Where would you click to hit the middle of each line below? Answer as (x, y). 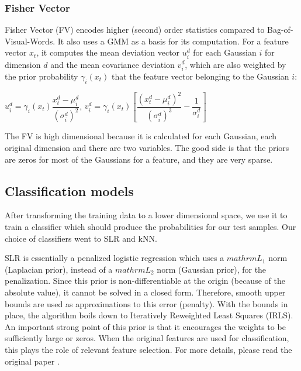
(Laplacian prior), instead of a (59, 269)
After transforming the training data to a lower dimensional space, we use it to (146, 215)
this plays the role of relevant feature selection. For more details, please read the (148, 349)
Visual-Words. (30, 41)
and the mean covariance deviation (113, 64)
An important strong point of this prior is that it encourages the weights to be (145, 326)
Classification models (69, 190)
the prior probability (41, 76)
